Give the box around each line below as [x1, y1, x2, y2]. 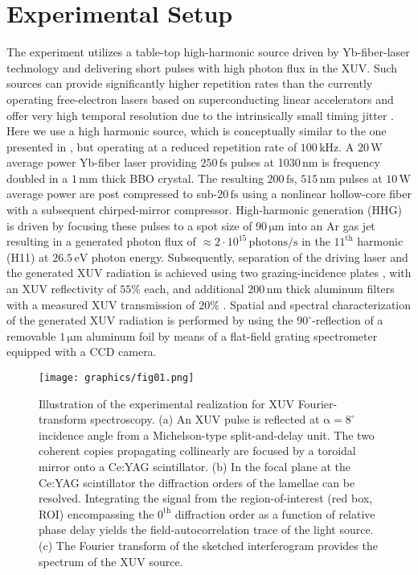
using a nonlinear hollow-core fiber [241, 185, 412, 202]
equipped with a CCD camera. [6, 343, 157, 360]
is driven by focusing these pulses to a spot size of [6, 217, 252, 234]
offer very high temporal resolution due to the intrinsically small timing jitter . [6, 106, 394, 123]
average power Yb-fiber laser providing [6, 154, 197, 171]
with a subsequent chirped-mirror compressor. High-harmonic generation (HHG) [6, 201, 402, 218]
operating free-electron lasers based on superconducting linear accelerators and [6, 90, 394, 107]
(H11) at [6, 248, 49, 265]
